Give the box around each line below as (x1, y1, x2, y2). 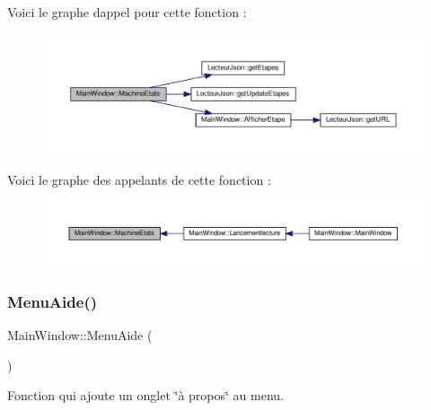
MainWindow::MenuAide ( (7, 326, 153, 345)
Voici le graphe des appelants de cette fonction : (7, 170, 271, 188)
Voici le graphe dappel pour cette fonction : (7, 3, 247, 21)
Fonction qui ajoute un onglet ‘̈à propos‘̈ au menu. (7, 386, 284, 405)
